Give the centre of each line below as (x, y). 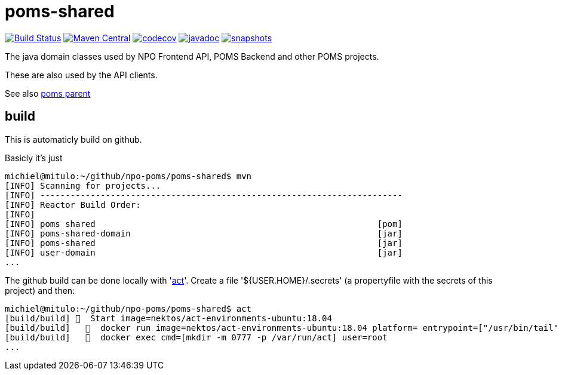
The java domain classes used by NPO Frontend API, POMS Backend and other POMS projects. (192, 56)
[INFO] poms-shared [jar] (204, 243)
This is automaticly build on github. (73, 139)
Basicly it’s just (34, 158)
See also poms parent (48, 93)
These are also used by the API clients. (81, 75)
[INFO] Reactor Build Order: (73, 205)
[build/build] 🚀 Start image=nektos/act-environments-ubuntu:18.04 (168, 318)
